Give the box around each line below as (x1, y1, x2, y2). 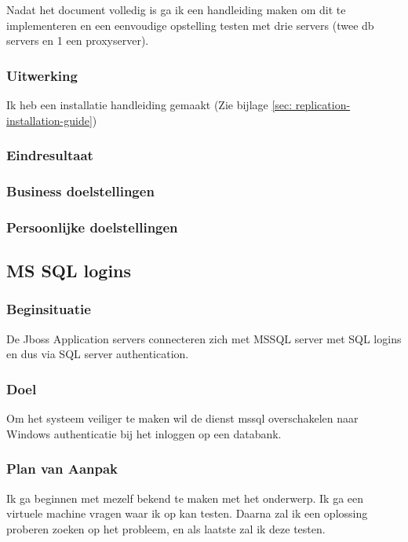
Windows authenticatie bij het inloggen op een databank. (6, 425, 282, 441)
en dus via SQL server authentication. (6, 346, 189, 362)
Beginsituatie (6, 299, 91, 319)
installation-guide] (6, 112, 93, 128)
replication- (295, 97, 351, 112)
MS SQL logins (6, 258, 132, 283)
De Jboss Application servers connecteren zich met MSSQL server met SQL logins (6, 330, 402, 346)
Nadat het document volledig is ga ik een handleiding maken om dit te (6, 2, 346, 17)
